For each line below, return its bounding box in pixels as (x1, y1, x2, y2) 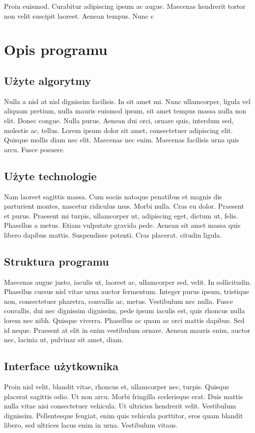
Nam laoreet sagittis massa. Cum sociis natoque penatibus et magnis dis (4, 191, 222, 201)
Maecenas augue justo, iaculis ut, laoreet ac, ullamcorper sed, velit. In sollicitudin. (4, 276, 252, 287)
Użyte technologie (4, 168, 97, 183)
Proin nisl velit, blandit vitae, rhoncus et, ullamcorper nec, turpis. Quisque (4, 381, 229, 392)
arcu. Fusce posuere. (4, 144, 65, 154)
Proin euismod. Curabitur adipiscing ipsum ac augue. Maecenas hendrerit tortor (4, 1, 246, 11)
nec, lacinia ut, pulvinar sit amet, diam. (4, 334, 124, 345)
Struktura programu (4, 253, 109, 269)
